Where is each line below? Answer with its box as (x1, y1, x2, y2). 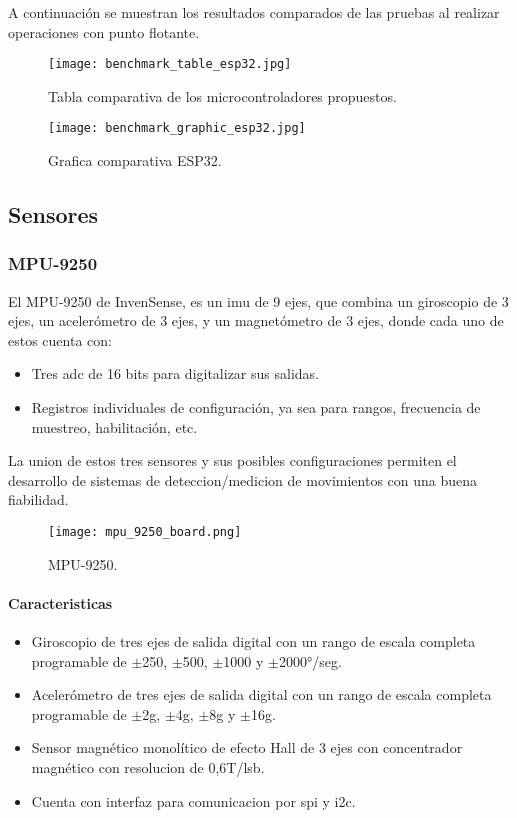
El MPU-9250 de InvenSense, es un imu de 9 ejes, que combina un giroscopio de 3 (8, 290, 509, 311)
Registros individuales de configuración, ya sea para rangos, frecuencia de (31, 397, 481, 418)
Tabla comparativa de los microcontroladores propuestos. (48, 85, 397, 106)
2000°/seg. (278, 650, 342, 671)
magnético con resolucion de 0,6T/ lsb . (31, 757, 265, 778)
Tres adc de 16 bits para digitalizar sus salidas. (31, 363, 319, 384)
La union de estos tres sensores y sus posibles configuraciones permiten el (8, 450, 457, 471)
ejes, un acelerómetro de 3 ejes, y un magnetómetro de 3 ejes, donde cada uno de (8, 310, 504, 331)
